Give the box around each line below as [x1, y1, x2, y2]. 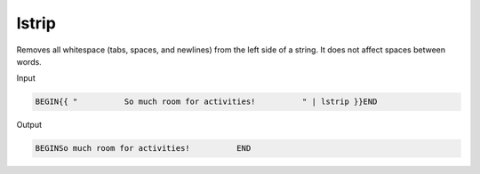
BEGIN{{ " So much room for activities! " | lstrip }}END [35, 97, 378, 107]
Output [16, 120, 42, 130]
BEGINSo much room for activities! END [35, 143, 252, 154]
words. [16, 56, 42, 67]
